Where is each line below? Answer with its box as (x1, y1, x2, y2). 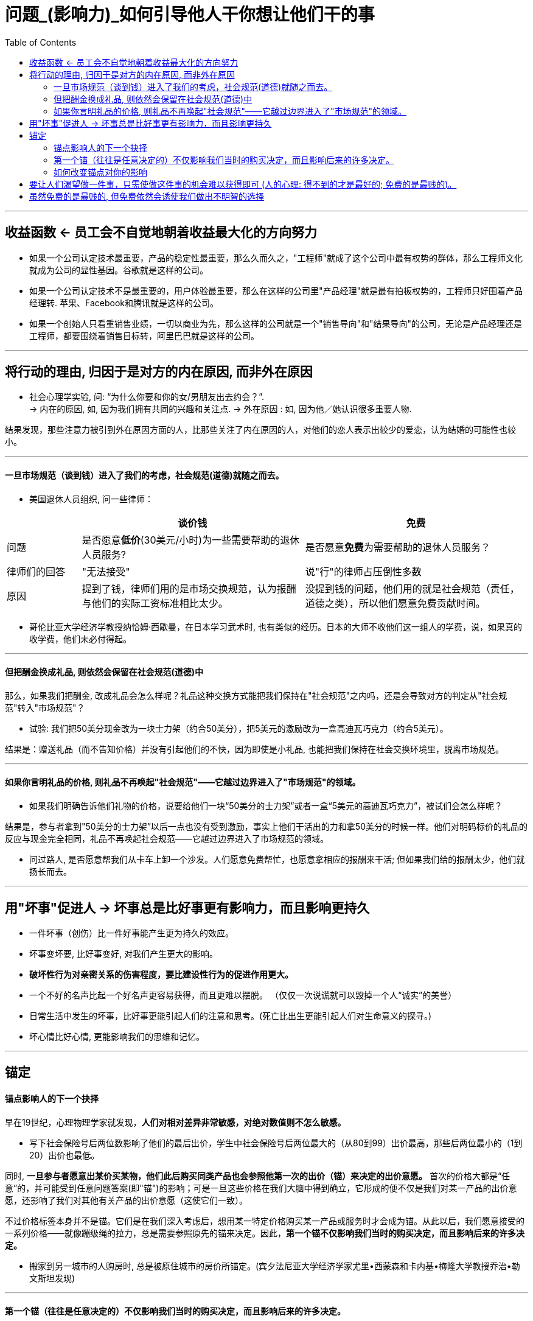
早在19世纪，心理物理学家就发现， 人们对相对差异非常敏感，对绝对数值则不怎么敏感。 (5, 1116, 346, 1127)
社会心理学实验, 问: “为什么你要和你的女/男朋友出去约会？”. (29, 391, 264, 402)
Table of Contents (5, 37, 77, 47)
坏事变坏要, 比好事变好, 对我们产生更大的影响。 (29, 948, 218, 959)
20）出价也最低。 (29, 1149, 100, 1160)
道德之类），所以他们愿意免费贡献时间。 (305, 597, 486, 609)
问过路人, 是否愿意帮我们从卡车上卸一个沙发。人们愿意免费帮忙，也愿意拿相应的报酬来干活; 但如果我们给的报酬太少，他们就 (29, 854, 525, 865)
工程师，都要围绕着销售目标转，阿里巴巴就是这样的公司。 (29, 330, 259, 341)
